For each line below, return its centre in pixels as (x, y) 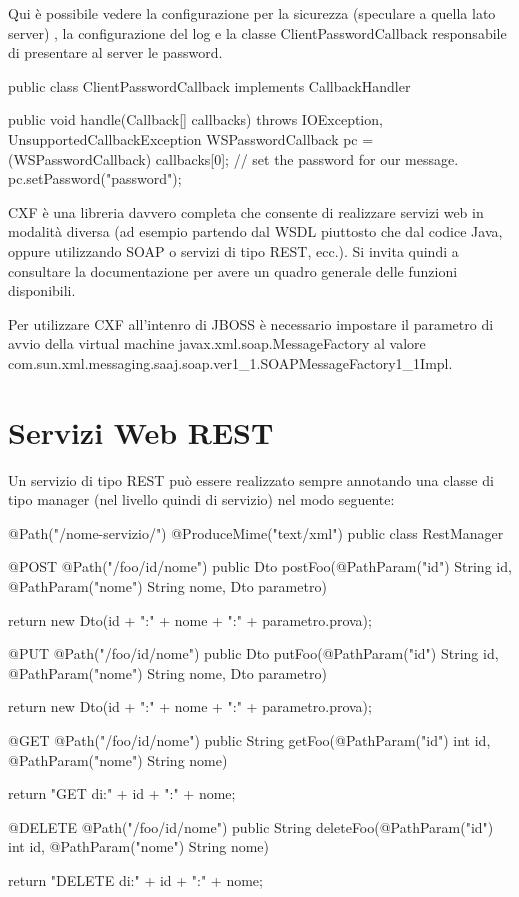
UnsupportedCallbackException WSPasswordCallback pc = (191, 138)
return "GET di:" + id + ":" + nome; (122, 793)
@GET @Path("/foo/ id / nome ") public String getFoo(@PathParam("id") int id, (249, 739)
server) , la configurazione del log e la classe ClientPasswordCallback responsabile (257, 32)
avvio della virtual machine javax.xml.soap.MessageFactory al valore (217, 343)
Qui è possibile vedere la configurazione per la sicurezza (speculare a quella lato (252, 13)
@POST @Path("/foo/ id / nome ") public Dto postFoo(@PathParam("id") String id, (260, 566)
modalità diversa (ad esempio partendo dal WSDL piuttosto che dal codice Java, (255, 231)
